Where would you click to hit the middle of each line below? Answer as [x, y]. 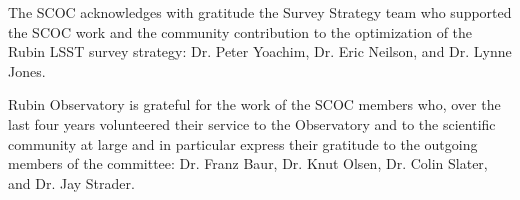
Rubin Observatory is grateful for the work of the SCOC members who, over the [254, 104]
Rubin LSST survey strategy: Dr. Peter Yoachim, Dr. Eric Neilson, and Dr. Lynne [260, 51]
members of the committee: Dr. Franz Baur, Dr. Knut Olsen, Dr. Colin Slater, [248, 163]
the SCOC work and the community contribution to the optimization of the [240, 31]
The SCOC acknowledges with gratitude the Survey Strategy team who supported [260, 12]
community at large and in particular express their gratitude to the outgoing [243, 143]
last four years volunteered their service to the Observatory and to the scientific [252, 123]
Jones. [27, 70]
